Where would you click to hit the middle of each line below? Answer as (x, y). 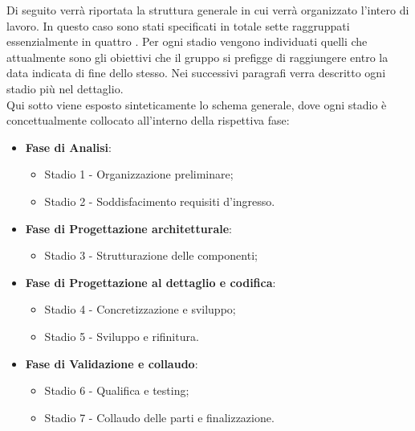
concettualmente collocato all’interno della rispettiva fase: (148, 120)
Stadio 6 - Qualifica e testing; (117, 390)
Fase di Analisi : (68, 147)
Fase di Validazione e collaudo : (112, 363)
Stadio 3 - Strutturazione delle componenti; (151, 255)
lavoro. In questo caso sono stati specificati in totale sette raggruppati (178, 25)
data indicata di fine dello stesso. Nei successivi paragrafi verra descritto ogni (196, 73)
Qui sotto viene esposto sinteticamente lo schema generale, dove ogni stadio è (197, 104)
